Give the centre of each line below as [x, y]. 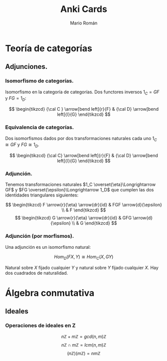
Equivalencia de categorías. [40, 127]
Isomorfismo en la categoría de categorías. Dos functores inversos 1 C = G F [82, 92]
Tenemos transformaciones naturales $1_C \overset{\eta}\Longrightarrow [81, 184]
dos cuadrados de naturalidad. [37, 273]
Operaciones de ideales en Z [40, 325]
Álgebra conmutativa [50, 293]
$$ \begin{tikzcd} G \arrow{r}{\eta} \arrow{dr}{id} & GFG [73, 218]
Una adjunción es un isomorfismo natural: [48, 247]
